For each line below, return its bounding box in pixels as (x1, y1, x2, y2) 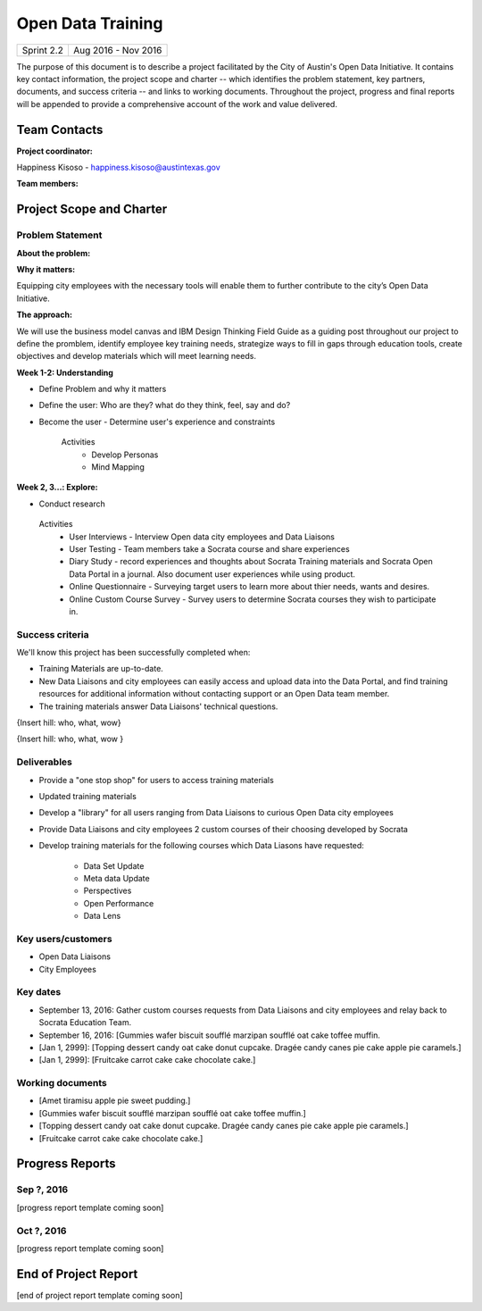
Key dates (16, 986, 62, 998)
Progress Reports (16, 1157, 116, 1172)
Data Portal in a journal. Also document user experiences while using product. (69, 568, 356, 580)
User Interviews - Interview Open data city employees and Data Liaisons (69, 531, 335, 542)
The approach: (16, 309, 73, 321)
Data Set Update (83, 860, 145, 871)
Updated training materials (38, 790, 137, 801)
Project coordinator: (16, 146, 94, 156)
